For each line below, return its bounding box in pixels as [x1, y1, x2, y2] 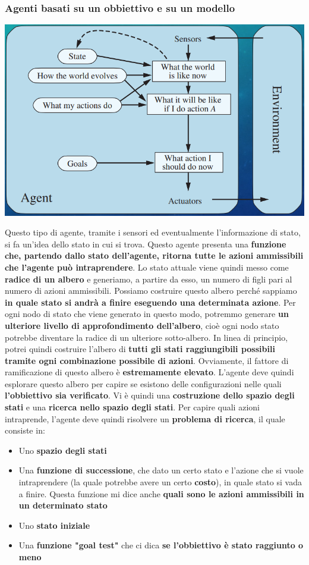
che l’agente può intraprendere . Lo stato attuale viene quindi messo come [5, 260, 289, 273]
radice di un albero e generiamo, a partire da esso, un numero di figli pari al [5, 272, 292, 285]
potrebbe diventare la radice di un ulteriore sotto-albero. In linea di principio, [5, 331, 288, 343]
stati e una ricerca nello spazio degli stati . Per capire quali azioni [5, 401, 260, 413]
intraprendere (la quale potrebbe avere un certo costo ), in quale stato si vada [18, 476, 302, 488]
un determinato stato [18, 499, 108, 511]
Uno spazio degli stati [18, 444, 107, 456]
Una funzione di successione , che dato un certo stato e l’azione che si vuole [18, 464, 304, 476]
